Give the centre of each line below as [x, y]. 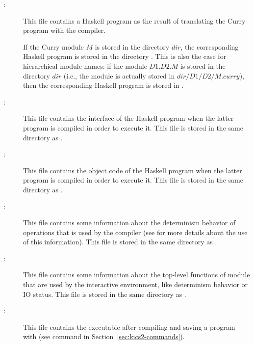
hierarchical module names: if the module [85, 66]
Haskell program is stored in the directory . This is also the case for [125, 56]
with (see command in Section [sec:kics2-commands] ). [104, 336]
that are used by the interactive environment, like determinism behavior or [136, 284]
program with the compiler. [64, 30]
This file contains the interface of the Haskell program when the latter [128, 118]
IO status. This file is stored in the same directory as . [105, 294]
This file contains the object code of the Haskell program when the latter [133, 170]
